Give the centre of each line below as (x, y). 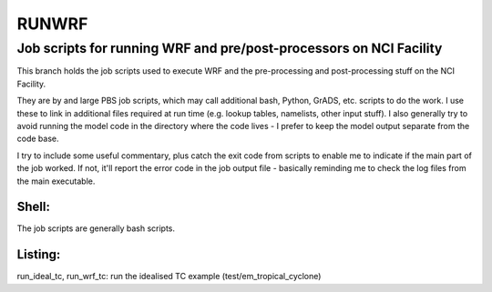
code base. (38, 139)
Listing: (39, 255)
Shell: (33, 207)
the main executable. (56, 181)
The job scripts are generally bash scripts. (96, 228)
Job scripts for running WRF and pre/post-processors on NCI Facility (230, 48)
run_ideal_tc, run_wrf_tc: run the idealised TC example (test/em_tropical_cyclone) (169, 277)
